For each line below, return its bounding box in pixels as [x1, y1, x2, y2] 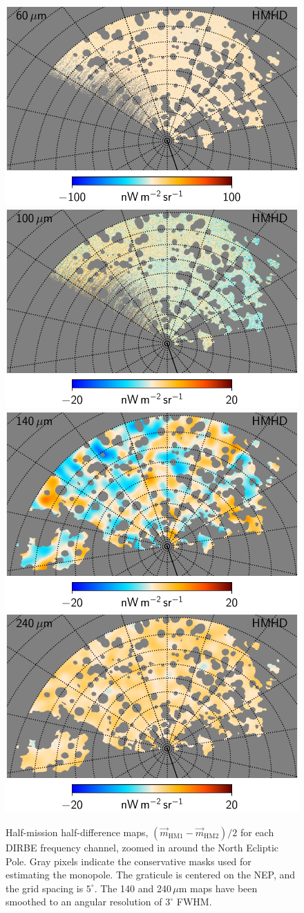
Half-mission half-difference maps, [6, 825, 149, 839]
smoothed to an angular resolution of [6, 894, 162, 909]
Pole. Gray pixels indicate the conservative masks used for [6, 853, 251, 868]
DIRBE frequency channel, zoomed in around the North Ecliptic [6, 840, 279, 854]
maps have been [190, 880, 258, 895]
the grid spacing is [6, 880, 84, 895]
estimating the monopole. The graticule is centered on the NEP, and [6, 867, 296, 882]
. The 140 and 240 [94, 880, 171, 895]
